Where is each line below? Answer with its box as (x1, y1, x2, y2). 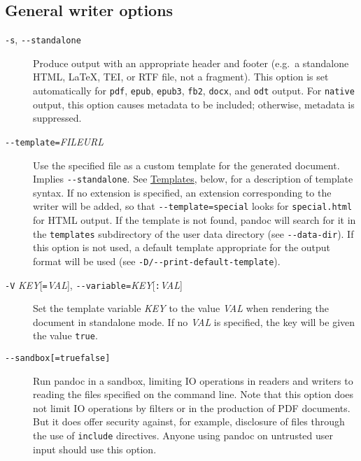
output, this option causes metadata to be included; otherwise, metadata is (33, 97, 355, 111)
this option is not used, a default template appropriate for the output (33, 240, 331, 255)
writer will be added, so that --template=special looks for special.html (33, 199, 353, 213)
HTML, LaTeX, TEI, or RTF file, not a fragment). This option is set (33, 69, 329, 84)
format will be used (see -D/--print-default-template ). (33, 253, 281, 268)
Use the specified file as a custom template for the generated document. (33, 157, 340, 172)
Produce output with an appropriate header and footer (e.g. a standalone (33, 55, 349, 70)
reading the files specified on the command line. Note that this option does (33, 387, 354, 402)
